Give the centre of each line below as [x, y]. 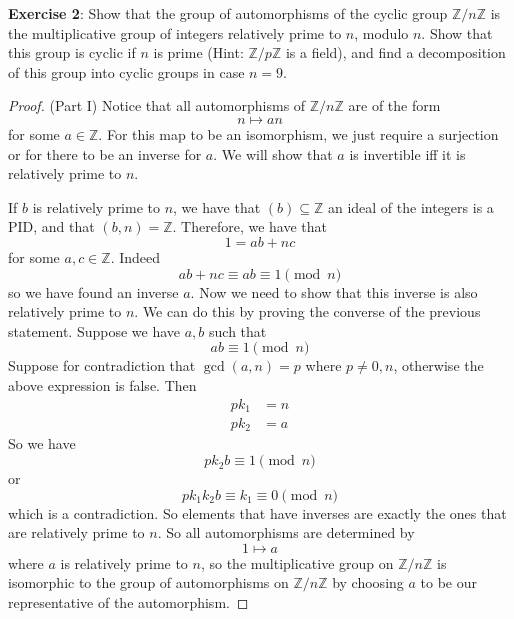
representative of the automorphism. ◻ [128, 602]
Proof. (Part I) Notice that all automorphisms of [157, 105]
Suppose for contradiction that [102, 365]
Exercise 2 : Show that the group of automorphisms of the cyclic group [228, 13]
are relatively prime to [76, 532]
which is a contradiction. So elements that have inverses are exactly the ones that [257, 512]
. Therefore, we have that [249, 226]
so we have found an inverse [93, 291]
